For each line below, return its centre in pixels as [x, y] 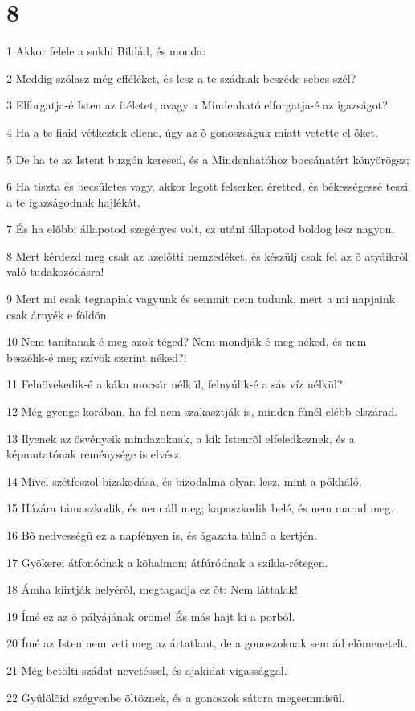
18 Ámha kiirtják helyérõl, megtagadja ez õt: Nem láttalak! [152, 589]
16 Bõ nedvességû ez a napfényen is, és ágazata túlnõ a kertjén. [162, 535]
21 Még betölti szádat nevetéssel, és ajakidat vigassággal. [147, 670]
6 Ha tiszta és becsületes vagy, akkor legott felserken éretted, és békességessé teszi [207, 186]
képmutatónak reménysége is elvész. [94, 454]
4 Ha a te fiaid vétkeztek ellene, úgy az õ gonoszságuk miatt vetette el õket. [192, 132]
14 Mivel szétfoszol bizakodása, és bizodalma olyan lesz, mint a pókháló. [184, 481]
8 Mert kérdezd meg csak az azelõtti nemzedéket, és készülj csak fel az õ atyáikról [207, 255]
